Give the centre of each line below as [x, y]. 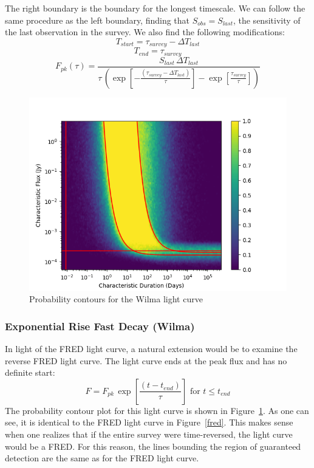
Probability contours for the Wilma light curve [116, 299]
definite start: [30, 372]
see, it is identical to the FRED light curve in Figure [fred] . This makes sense [149, 422]
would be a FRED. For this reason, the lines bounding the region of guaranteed [153, 446]
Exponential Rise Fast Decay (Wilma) [100, 326]
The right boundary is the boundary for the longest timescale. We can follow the [155, 8]
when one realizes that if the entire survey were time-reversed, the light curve [149, 434]
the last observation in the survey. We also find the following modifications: [145, 32]
